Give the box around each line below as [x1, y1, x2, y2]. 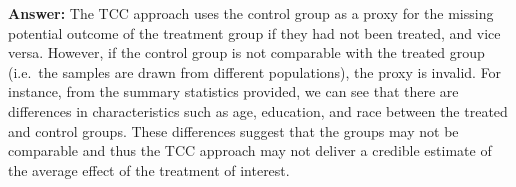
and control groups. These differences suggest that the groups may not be [8, 120, 459, 141]
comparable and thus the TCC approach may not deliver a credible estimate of [8, 140, 492, 161]
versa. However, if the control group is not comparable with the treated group [8, 42, 485, 63]
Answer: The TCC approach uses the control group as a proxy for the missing [8, 3, 494, 23]
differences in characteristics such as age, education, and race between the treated [8, 100, 508, 121]
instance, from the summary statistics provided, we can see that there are [8, 81, 459, 102]
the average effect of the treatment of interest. [8, 159, 290, 180]
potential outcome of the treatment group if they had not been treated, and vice [8, 22, 501, 43]
